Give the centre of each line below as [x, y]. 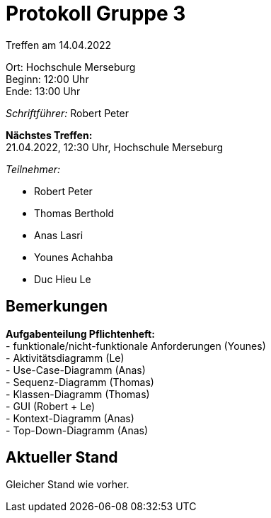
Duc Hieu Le [63, 279]
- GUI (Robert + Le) [51, 406]
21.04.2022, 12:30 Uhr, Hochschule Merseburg [115, 147]
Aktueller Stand [62, 458]
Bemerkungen [57, 307]
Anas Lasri [59, 235]
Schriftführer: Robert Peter [68, 113]
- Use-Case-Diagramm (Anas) [76, 370]
